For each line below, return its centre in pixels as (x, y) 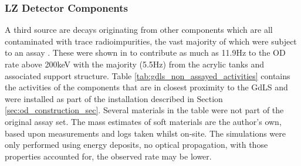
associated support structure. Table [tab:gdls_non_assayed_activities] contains (148, 75)
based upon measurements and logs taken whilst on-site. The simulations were (145, 133)
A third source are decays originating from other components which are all (139, 30)
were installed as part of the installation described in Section (114, 98)
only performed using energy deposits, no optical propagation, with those (136, 145)
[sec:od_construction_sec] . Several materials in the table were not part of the (144, 110)
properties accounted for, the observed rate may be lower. (108, 156)
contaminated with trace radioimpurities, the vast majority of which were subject (151, 41)
